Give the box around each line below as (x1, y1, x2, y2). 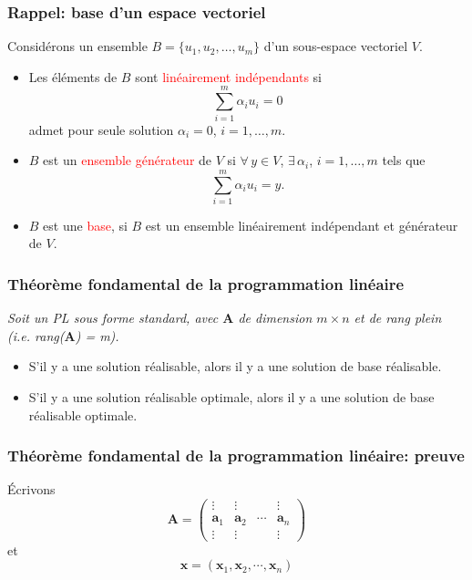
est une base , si (43, 215, 128, 234)
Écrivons (7, 480, 56, 499)
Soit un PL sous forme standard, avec (7, 308, 219, 327)
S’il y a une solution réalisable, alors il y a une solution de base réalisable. (28, 357, 442, 376)
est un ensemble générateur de (43, 150, 212, 170)
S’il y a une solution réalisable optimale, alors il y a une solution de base (28, 388, 435, 407)
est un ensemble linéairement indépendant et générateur (145, 215, 458, 234)
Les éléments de (28, 67, 118, 86)
